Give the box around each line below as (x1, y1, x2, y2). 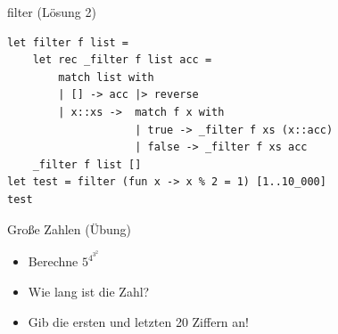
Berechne (28, 252, 78, 271)
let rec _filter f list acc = (32, 53, 212, 67)
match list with (58, 70, 154, 84)
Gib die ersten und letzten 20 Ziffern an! (28, 312, 249, 330)
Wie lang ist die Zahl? (28, 282, 150, 301)
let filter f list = (7, 36, 129, 49)
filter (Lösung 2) (7, 3, 96, 20)
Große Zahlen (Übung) (7, 219, 131, 238)
